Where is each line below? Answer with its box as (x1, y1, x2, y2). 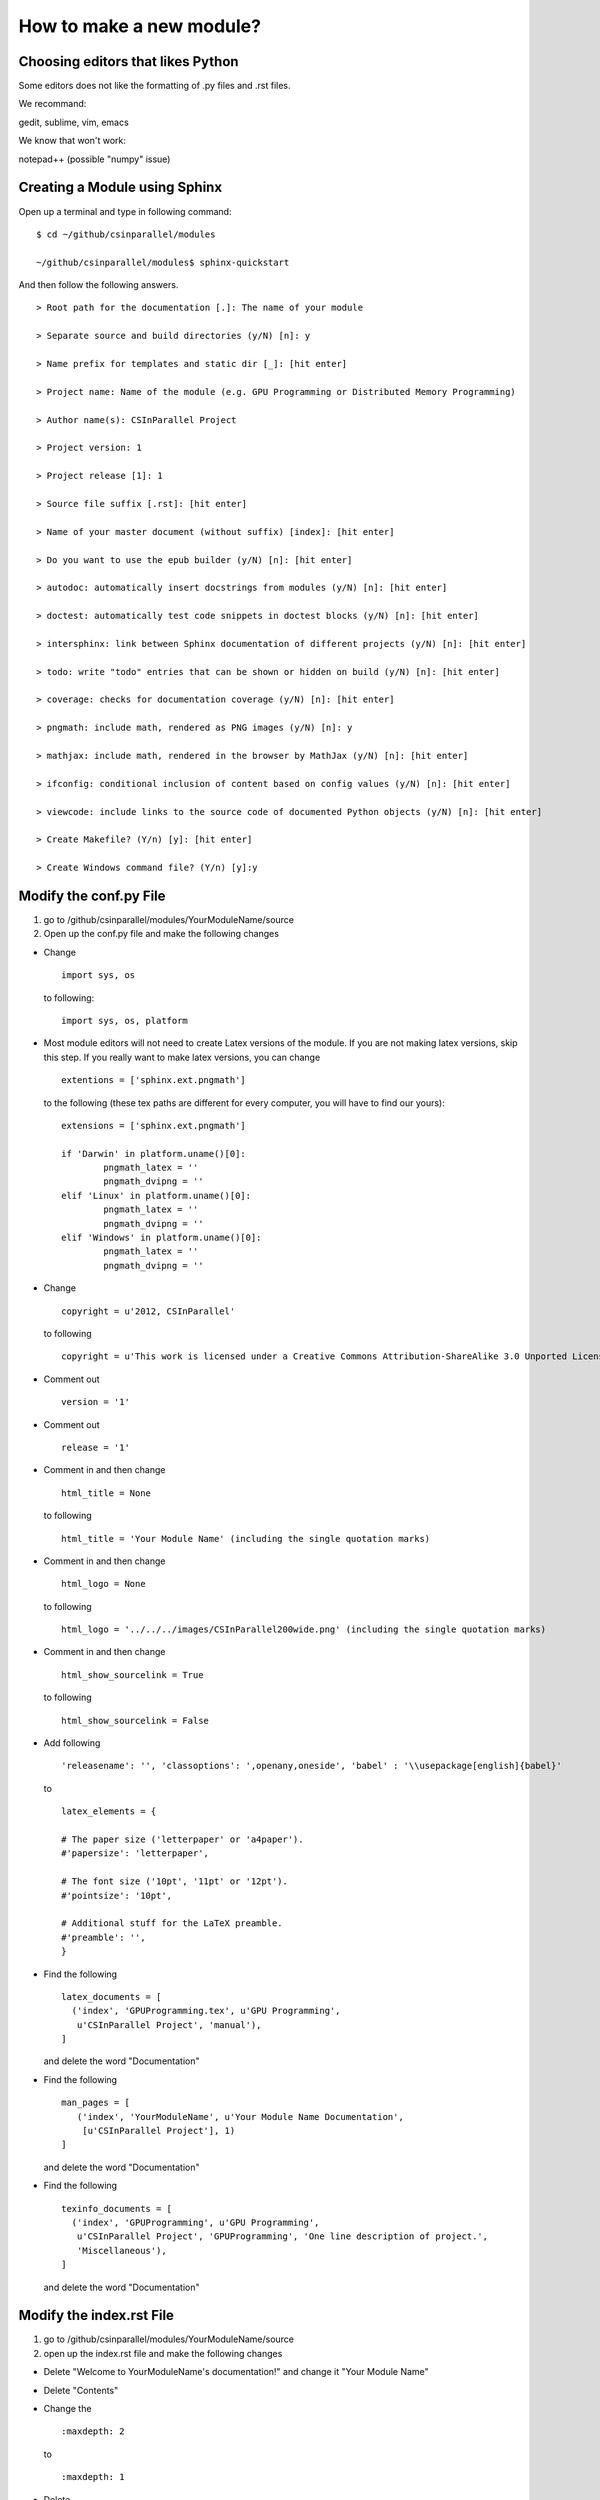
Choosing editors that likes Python (18, 53, 239, 70)
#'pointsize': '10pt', (61, 1890, 173, 1901)
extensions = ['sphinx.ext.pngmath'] (61, 1120, 247, 1131)
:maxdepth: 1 (61, 2471, 125, 2483)
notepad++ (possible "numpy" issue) (18, 153, 171, 165)
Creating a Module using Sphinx (18, 179, 223, 196)
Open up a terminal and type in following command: (18, 205, 232, 217)
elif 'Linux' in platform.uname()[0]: (61, 1190, 252, 1201)
